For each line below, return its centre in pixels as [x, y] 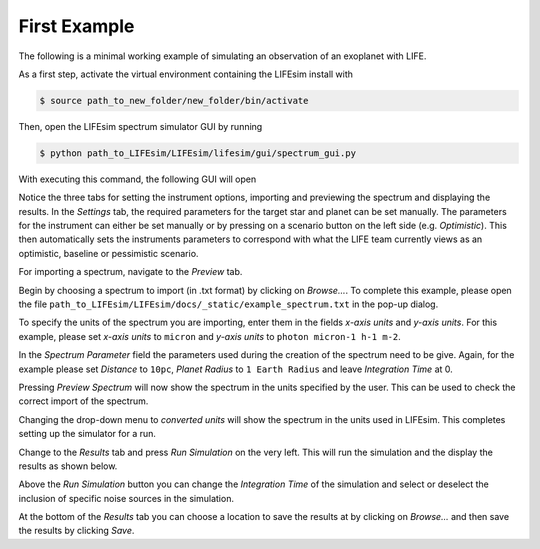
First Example [76, 26]
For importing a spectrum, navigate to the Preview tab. [130, 272]
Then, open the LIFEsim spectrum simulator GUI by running [140, 126]
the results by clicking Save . [76, 531]
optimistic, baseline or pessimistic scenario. [108, 253]
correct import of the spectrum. [83, 401]
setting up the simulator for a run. [87, 434]
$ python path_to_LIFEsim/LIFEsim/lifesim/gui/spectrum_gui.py [198, 153]
